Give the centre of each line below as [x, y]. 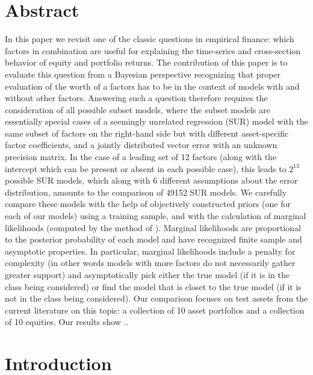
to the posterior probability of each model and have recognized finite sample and [153, 239]
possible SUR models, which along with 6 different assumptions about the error [151, 180]
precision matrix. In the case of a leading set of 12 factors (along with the [141, 157]
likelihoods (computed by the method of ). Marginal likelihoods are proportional [153, 227]
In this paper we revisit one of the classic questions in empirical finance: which [150, 39]
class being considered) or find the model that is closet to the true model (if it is [153, 286]
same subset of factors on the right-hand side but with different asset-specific [147, 133]
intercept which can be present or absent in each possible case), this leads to [146, 168]
